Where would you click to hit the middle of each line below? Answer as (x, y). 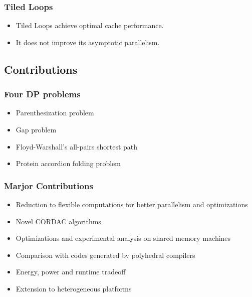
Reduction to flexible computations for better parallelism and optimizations (132, 204)
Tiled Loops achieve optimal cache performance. (90, 25)
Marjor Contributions (49, 185)
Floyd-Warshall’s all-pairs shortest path (77, 146)
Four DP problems (42, 94)
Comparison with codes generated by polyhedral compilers (105, 255)
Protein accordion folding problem (68, 163)
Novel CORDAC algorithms (58, 221)
